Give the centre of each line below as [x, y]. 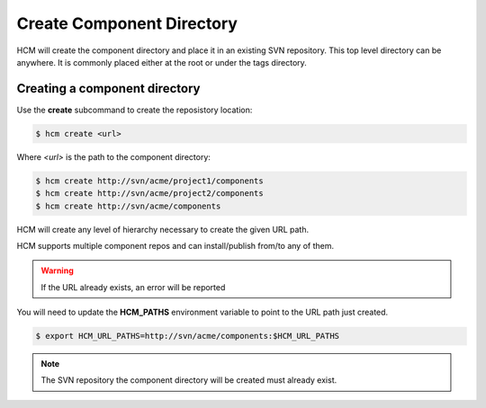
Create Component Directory [127, 23]
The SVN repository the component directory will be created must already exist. [189, 380]
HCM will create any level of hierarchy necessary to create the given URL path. [163, 229]
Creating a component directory [108, 89]
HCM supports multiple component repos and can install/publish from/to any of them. [175, 245]
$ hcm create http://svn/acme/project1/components [150, 181]
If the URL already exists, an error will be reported [133, 287]
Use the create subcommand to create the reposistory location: [135, 110]
